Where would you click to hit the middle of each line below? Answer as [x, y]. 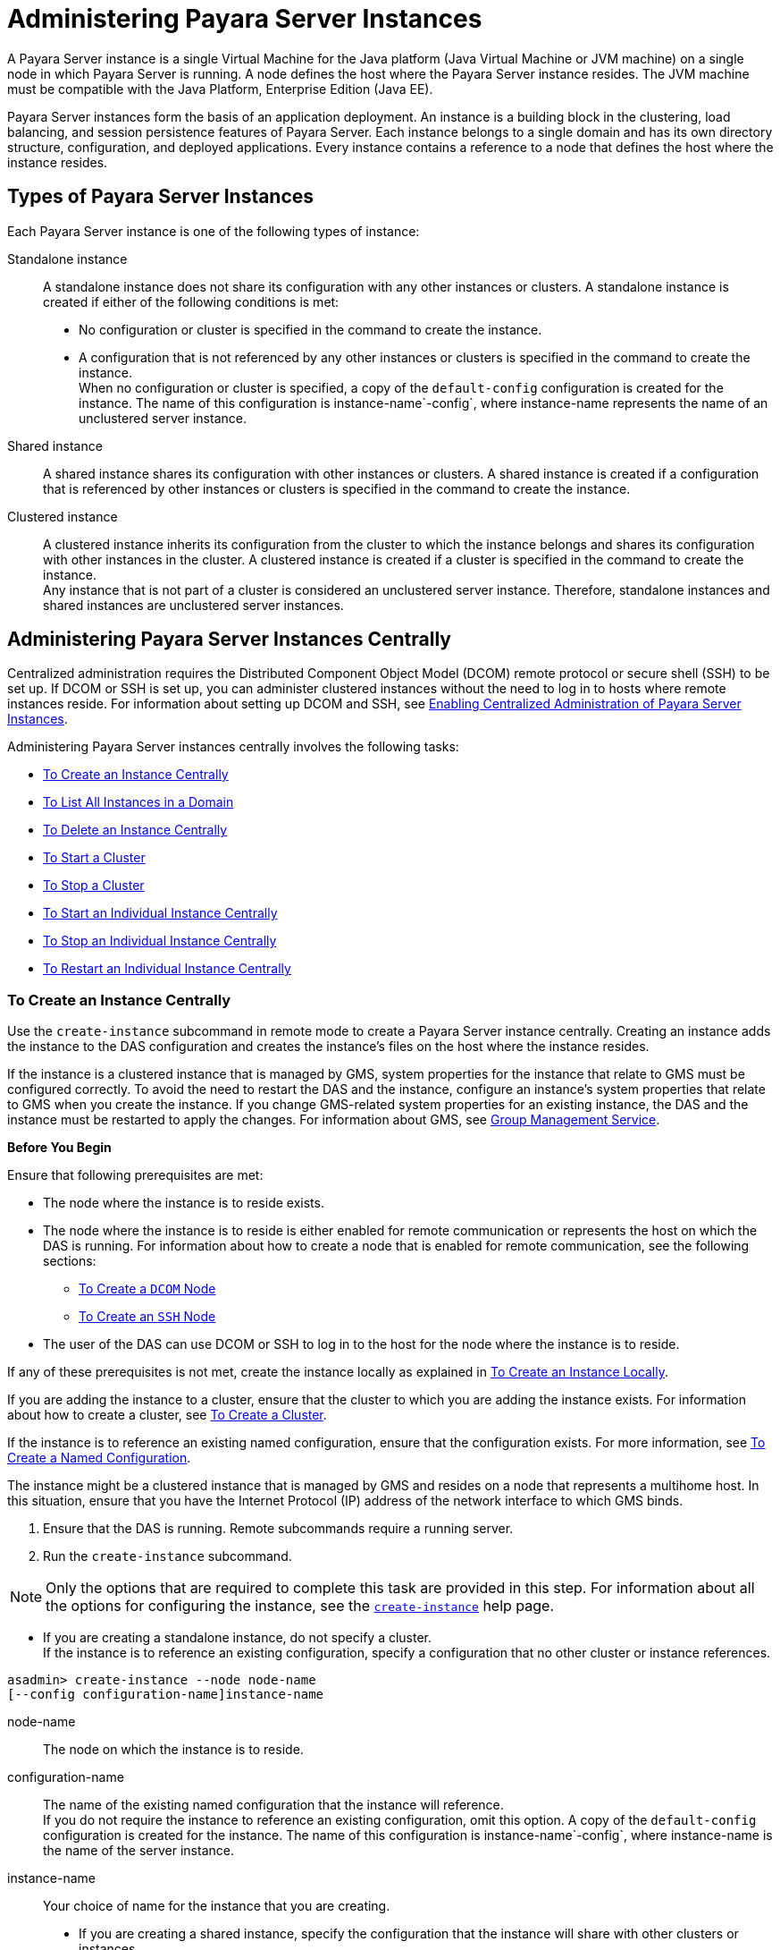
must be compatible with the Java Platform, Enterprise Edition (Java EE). [220, 89]
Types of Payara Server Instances [161, 197]
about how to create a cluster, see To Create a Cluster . [167, 1415]
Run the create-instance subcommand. [168, 1556]
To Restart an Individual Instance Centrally [167, 969]
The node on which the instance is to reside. [173, 1750]
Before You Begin [59, 1148]
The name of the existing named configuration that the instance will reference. [273, 1805]
